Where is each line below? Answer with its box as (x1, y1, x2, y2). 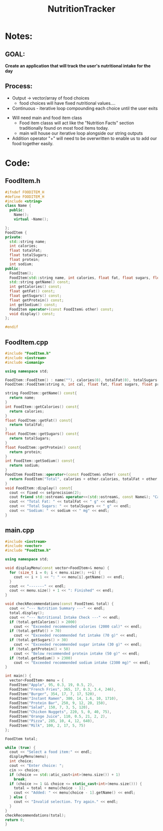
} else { (9, 795, 27, 800)
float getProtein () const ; (9, 298, 64, 303)
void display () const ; (9, 311, 55, 316)
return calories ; (9, 409, 45, 414)
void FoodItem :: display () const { (5, 486, 73, 491)
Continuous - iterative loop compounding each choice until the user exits (12, 105, 158, 111)
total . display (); (9, 611, 45, 615)
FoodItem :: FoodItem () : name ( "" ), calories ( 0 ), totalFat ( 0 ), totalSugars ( (5, 377, 160, 382)
